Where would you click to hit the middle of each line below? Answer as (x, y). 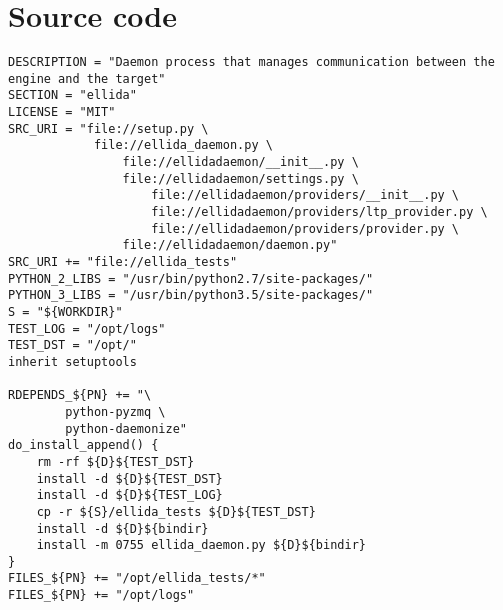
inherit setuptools (72, 361)
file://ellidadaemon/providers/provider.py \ (305, 228)
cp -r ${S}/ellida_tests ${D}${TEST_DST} (176, 511)
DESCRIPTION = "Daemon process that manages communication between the (251, 62)
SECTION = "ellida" (72, 95)
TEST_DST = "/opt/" (72, 345)
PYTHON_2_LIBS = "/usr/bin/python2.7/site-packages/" (191, 278)
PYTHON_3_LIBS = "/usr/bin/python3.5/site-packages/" (191, 295)
